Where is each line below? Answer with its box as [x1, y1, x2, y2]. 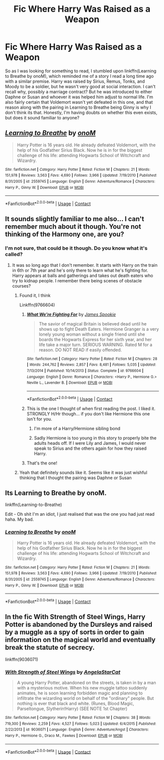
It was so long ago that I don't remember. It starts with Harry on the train [12, 262, 158, 268]
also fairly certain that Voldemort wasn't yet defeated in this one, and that [5, 99, 153, 105]
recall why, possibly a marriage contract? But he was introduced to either [5, 89, 152, 94]
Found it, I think [19, 292, 51, 298]
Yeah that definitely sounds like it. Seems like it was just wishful [19, 469, 147, 475]
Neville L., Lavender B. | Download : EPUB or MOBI [26, 380, 113, 385]
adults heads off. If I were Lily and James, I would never [34, 440, 146, 446]
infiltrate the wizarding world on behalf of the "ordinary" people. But [17, 695, 154, 701]
